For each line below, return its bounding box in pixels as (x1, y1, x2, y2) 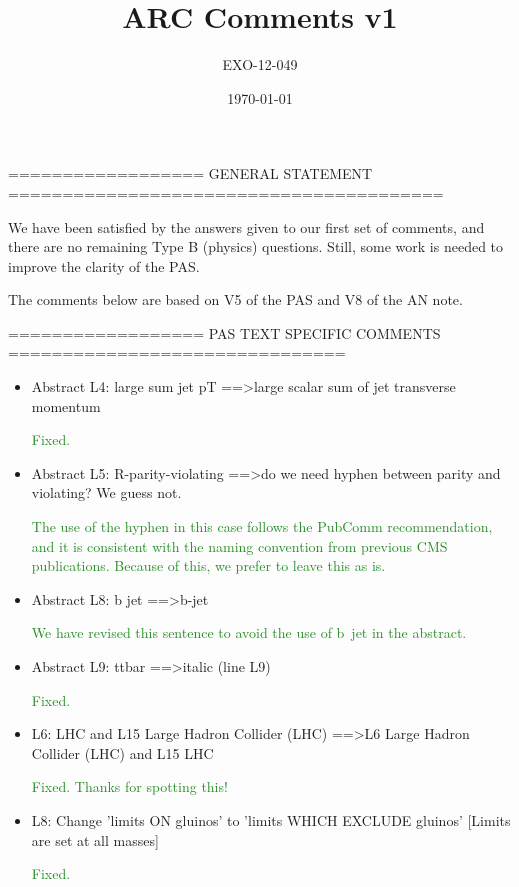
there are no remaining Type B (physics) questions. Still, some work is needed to (8, 236, 504, 257)
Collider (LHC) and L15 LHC (31, 742, 214, 763)
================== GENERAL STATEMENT (8, 163, 373, 184)
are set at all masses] (31, 829, 159, 850)
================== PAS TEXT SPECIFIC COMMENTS (8, 322, 441, 343)
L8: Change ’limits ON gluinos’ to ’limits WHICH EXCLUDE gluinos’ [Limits (31, 809, 511, 830)
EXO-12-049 (222, 54, 298, 75)
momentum (31, 395, 101, 416)
